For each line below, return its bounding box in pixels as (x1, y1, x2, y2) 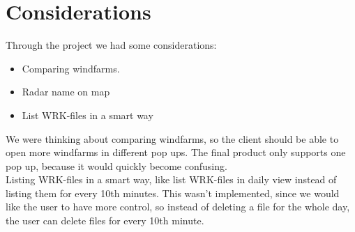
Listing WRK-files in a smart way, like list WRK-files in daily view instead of (6, 172, 337, 187)
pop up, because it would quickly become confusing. (6, 158, 227, 173)
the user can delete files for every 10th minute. (6, 213, 204, 228)
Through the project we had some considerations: (6, 38, 217, 52)
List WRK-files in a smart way (22, 107, 153, 122)
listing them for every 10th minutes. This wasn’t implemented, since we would (6, 185, 340, 200)
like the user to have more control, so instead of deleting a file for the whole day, (6, 199, 350, 214)
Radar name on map (22, 84, 110, 99)
